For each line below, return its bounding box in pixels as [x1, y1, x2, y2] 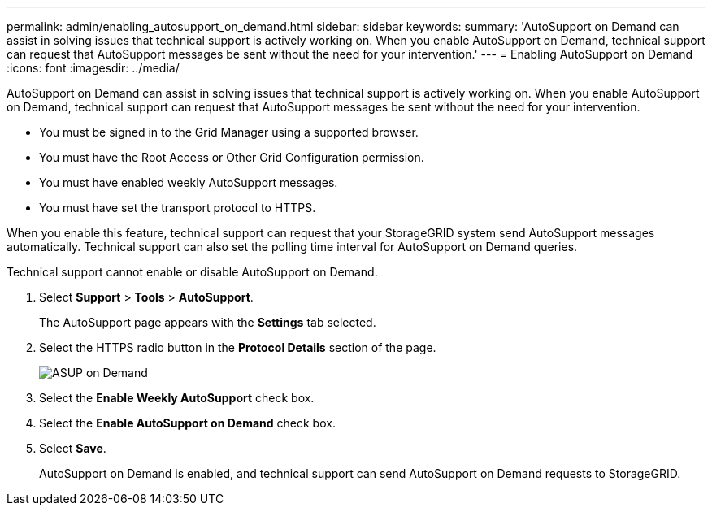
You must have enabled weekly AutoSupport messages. [39, 176, 338, 189]
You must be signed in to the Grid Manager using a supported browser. [39, 125, 419, 139]
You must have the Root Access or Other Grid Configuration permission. [39, 150, 424, 164]
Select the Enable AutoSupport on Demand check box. [39, 416, 336, 430]
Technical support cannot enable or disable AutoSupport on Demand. [7, 265, 378, 279]
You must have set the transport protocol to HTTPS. [39, 201, 316, 215]
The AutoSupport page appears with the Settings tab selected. [39, 315, 376, 329]
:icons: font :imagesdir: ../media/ [7, 61, 180, 75]
